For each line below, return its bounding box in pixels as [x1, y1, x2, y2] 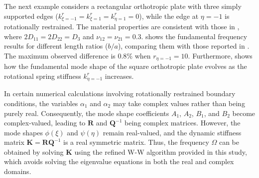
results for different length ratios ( [4, 41, 108, 51]
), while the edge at [139, 10, 199, 21]
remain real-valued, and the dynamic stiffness [103, 127, 242, 137]
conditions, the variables [4, 98, 78, 108]
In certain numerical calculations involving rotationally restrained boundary [4, 88, 236, 99]
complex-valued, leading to [4, 118, 86, 128]
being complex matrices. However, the [125, 118, 241, 128]
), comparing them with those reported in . [118, 41, 250, 51]
